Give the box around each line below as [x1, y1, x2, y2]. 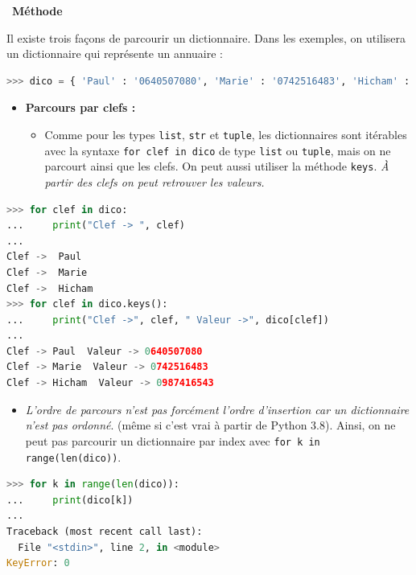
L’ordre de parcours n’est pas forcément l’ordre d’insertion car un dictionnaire [25, 400, 410, 417]
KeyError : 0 [6, 557, 70, 569]
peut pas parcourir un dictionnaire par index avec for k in [25, 432, 320, 449]
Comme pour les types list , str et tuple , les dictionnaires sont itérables [44, 125, 407, 142]
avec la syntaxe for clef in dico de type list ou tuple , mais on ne [44, 142, 391, 158]
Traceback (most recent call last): [6, 525, 203, 537]
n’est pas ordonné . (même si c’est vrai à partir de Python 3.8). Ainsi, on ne [25, 417, 396, 433]
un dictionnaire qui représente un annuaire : [6, 45, 223, 62]
